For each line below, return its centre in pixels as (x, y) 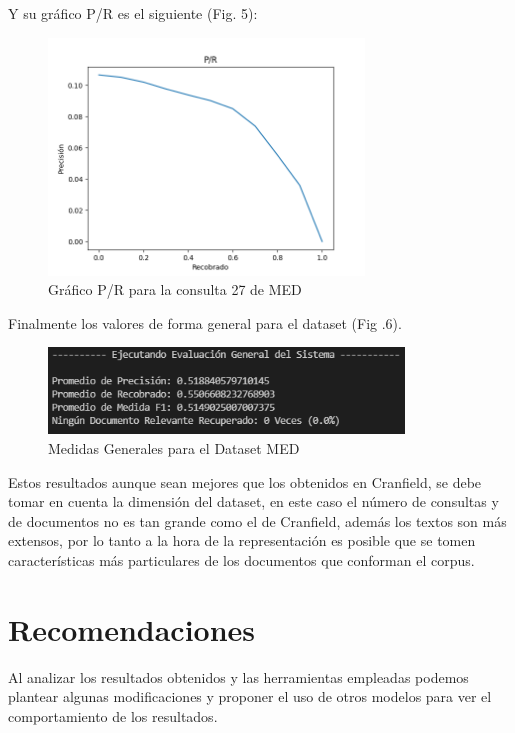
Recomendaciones (132, 628)
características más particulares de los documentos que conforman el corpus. (241, 559)
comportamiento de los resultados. (113, 715)
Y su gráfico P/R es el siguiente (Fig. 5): (133, 13)
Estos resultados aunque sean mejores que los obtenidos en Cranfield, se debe (245, 481)
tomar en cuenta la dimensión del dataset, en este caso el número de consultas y (253, 501)
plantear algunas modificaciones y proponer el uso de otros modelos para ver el (250, 696)
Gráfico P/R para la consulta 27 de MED (175, 289)
